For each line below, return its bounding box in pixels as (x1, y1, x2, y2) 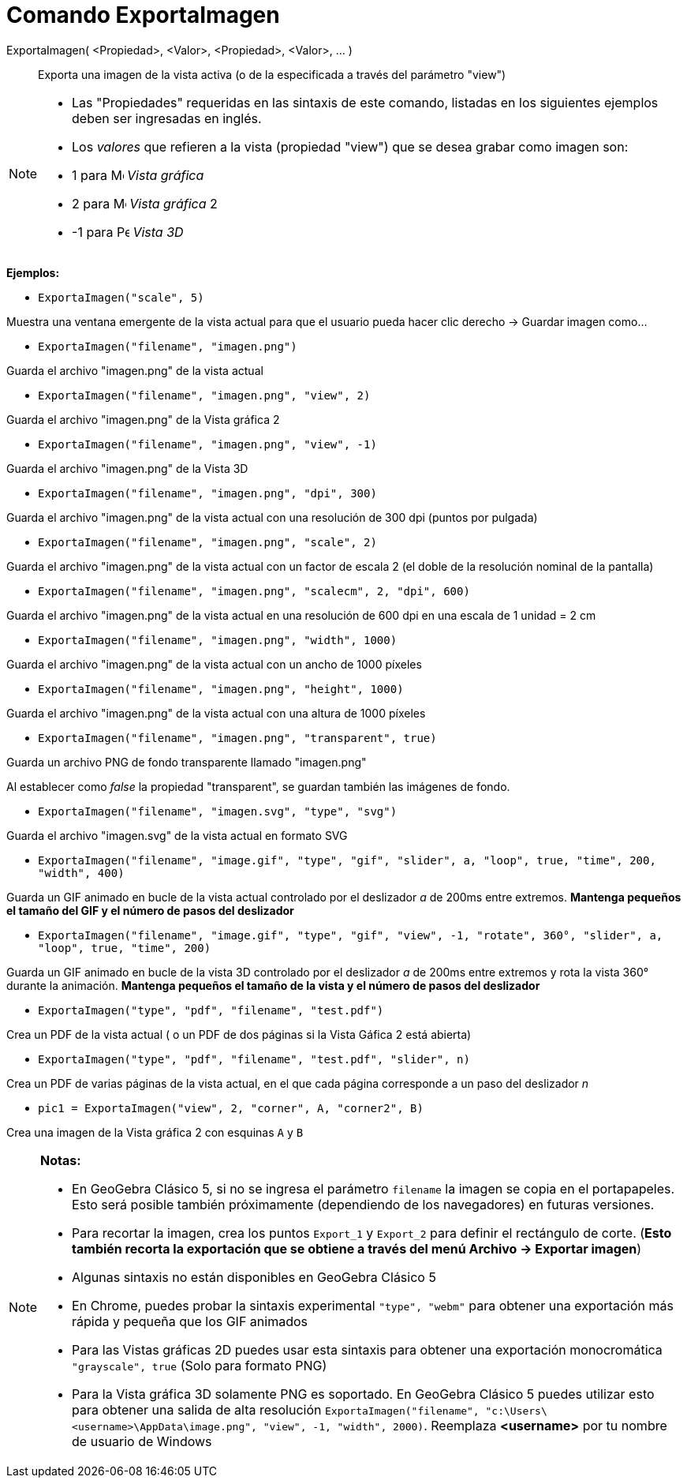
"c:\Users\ (485, 1404, 547, 1417)
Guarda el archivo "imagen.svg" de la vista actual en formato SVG (6, 828, 348, 842)
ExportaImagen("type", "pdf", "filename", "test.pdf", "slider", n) (38, 1052, 470, 1066)
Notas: (40, 1152, 81, 1168)
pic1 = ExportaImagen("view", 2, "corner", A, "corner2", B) (38, 1101, 424, 1115)
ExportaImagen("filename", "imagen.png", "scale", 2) (38, 535, 377, 549)
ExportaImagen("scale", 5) (38, 290, 204, 304)
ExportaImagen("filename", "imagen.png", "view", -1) (38, 437, 377, 451)
